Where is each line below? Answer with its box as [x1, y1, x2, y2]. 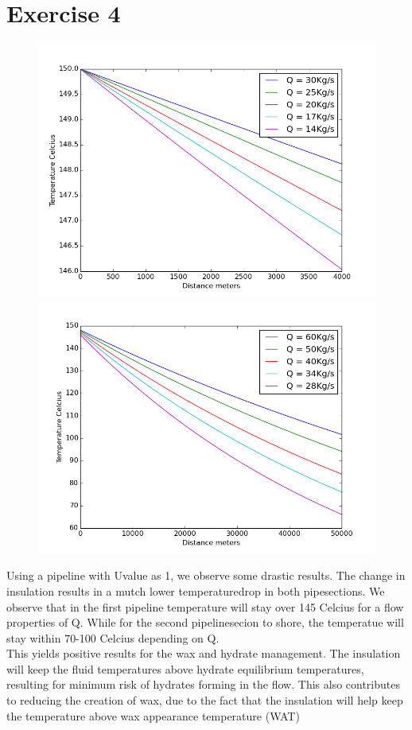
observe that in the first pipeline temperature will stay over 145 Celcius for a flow [6, 598, 404, 615]
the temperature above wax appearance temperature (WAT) [6, 707, 300, 724]
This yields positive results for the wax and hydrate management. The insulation [6, 645, 401, 662]
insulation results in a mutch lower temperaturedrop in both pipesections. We [6, 582, 385, 599]
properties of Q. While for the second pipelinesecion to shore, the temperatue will [6, 614, 404, 631]
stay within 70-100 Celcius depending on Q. [6, 629, 220, 646]
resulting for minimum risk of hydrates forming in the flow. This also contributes [6, 676, 400, 693]
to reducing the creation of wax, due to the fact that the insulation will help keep [6, 692, 403, 709]
